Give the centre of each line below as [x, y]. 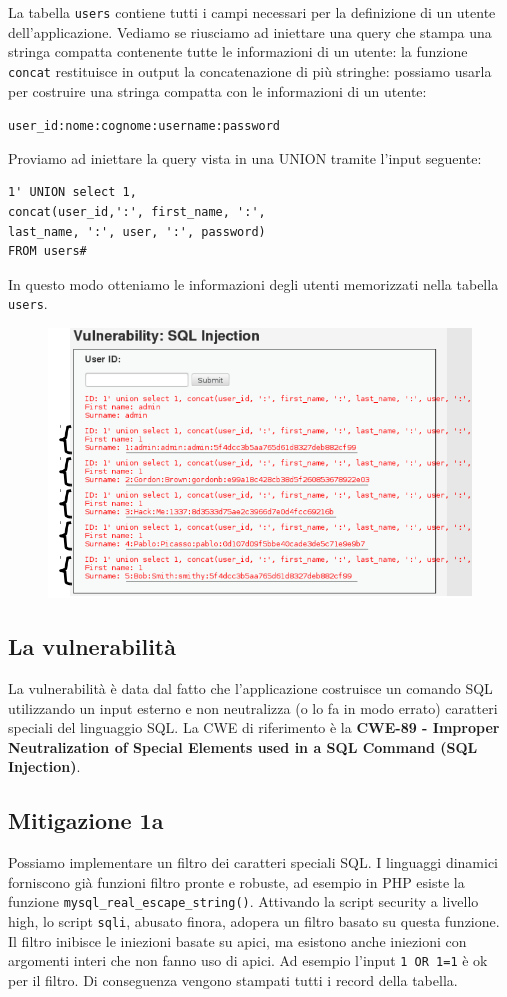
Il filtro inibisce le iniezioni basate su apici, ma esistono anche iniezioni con [237, 940]
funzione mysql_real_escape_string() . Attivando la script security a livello [243, 901]
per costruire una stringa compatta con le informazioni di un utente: [217, 90]
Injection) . [44, 766]
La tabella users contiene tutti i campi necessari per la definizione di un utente [252, 12]
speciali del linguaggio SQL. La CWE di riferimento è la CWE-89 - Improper [254, 727]
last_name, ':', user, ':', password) [137, 231]
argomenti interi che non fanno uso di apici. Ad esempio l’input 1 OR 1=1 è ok [248, 960]
